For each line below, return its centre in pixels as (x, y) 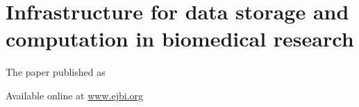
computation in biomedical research (180, 39)
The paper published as (56, 72)
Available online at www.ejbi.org (75, 95)
